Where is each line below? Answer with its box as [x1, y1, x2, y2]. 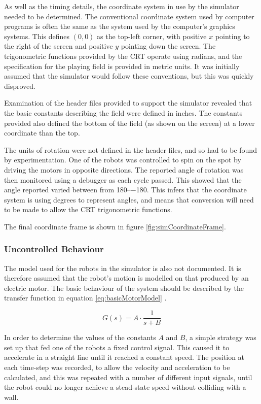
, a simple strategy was [185, 332, 256, 343]
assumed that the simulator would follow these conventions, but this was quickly [4, 71, 254, 81]
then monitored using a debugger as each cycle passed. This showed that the [4, 174, 242, 185]
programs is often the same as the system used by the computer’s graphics [4, 21, 235, 31]
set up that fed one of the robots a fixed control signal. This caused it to [4, 342, 230, 352]
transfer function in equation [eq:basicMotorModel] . [4, 292, 167, 303]
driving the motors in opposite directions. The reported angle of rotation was [4, 164, 244, 175]
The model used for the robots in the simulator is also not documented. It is [4, 262, 241, 273]
